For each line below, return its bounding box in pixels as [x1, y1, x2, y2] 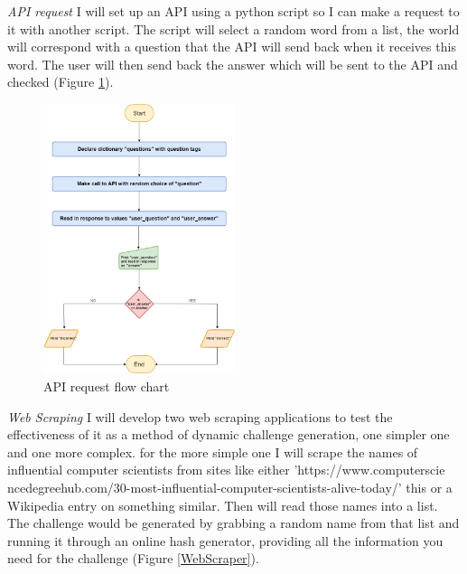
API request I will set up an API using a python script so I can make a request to [7, 2, 460, 20]
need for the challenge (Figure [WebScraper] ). [7, 549, 259, 568]
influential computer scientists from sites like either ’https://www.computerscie [7, 460, 445, 479]
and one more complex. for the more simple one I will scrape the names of [7, 442, 418, 461]
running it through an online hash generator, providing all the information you [7, 531, 444, 550]
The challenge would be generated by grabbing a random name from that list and [7, 513, 460, 532]
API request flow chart [43, 377, 170, 396]
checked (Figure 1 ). [7, 72, 114, 91]
